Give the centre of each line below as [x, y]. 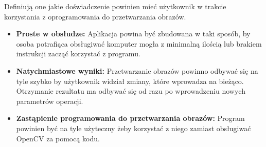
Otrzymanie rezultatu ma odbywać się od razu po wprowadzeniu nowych [131, 91]
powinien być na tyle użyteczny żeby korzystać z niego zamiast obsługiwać [134, 128]
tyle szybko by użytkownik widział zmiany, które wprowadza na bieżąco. [130, 81]
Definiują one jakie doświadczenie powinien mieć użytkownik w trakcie [115, 6]
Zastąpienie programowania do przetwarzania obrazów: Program [130, 118]
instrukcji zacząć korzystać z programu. [78, 54]
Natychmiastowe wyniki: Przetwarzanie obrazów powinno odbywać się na [137, 70]
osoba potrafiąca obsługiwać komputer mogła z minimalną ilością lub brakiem [139, 43]
